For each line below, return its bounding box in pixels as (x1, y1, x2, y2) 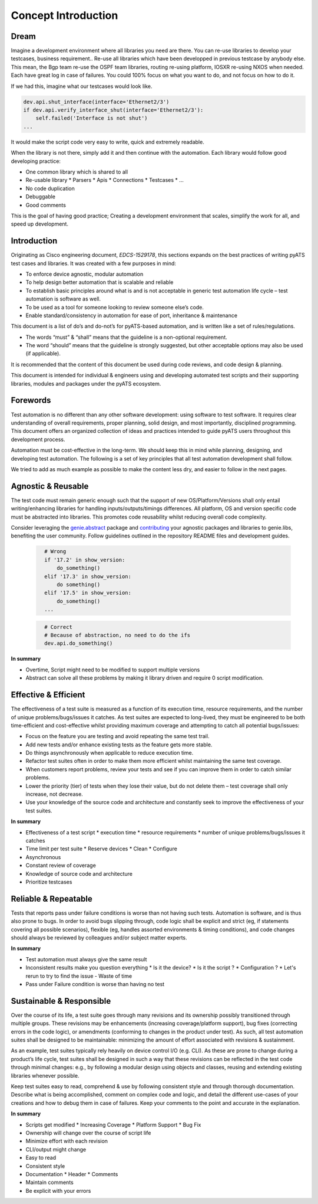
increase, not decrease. (25, 791, 84, 798)
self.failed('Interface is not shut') (35, 115, 148, 122)
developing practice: (11, 157, 61, 165)
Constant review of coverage (25, 862, 97, 869)
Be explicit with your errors (25, 1187, 91, 1194)
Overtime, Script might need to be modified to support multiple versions (25, 666, 200, 673)
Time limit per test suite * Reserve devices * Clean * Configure (25, 845, 178, 853)
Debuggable (25, 193, 56, 200)
